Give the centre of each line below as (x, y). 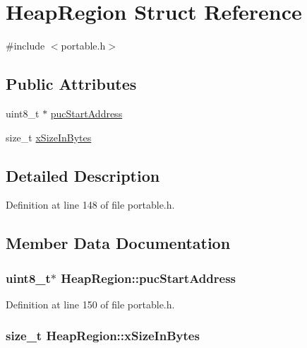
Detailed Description (83, 175)
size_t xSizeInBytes (49, 137)
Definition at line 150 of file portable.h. (90, 304)
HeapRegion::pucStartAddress (148, 278)
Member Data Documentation (118, 243)
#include (25, 46)
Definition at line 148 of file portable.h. (90, 205)
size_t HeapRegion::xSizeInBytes (103, 336)
